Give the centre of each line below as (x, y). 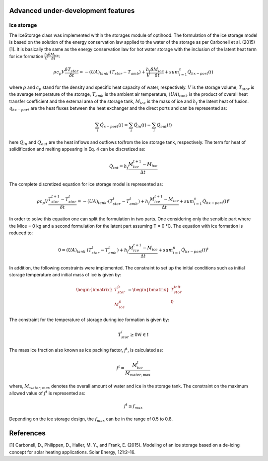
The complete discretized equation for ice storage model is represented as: (86, 184)
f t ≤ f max (134, 406)
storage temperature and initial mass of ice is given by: (65, 275)
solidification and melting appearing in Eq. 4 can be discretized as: (77, 149)
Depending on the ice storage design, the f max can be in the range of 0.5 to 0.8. (91, 420)
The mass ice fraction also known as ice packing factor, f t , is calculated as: (86, 350)
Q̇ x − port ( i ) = (114, 126)
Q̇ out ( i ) (164, 126)
